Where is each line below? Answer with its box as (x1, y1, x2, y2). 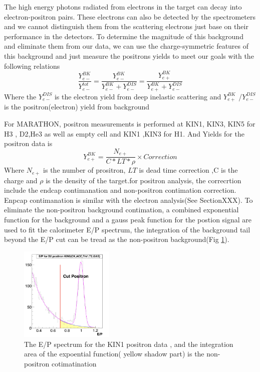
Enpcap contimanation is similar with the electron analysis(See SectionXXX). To (4, 194, 253, 205)
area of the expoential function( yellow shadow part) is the (24, 348, 204, 359)
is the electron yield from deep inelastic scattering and (54, 91, 221, 101)
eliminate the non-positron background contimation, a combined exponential (4, 204, 239, 215)
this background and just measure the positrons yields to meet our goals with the (4, 50, 254, 61)
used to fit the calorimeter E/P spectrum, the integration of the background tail (4, 224, 250, 234)
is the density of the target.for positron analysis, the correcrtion (46, 175, 241, 185)
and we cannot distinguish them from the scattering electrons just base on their (4, 21, 248, 32)
